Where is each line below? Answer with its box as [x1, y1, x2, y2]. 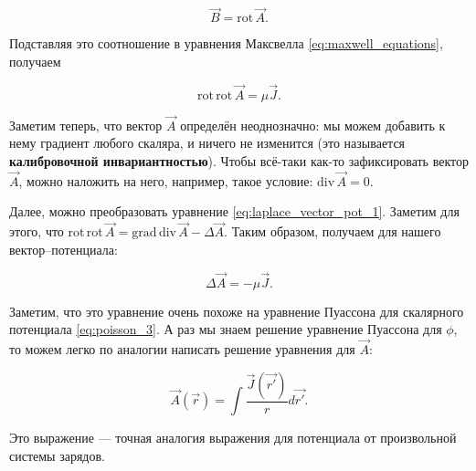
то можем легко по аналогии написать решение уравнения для [9, 340, 355, 359]
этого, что [9, 222, 64, 241]
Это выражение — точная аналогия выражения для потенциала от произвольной [9, 428, 457, 447]
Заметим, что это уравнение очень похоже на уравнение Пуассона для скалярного [9, 301, 464, 320]
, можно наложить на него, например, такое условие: [18, 171, 313, 190]
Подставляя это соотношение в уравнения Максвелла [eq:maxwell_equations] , [9, 34, 443, 53]
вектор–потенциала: [9, 239, 118, 258]
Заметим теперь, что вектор [9, 115, 163, 134]
